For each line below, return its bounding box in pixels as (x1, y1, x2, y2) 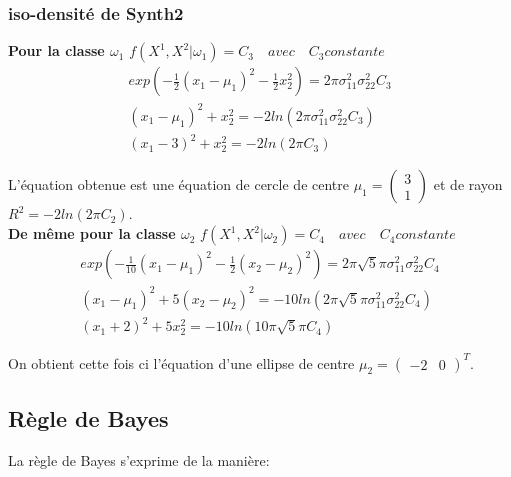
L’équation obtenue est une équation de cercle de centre (8, 174, 349, 195)
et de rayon (433, 174, 503, 195)
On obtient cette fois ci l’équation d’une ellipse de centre (8, 352, 355, 373)
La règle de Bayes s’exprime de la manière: (8, 449, 270, 470)
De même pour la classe (8, 223, 176, 244)
